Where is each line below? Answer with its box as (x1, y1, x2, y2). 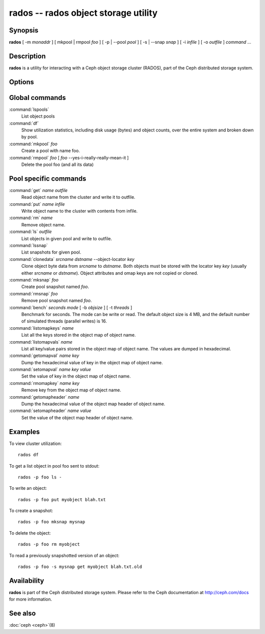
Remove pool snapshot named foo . (21, 298, 92, 304)
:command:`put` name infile (9, 201, 65, 207)
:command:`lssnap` (9, 243, 48, 249)
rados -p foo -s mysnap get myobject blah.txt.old (18, 564, 142, 570)
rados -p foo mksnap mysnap (18, 519, 85, 525)
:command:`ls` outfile (9, 229, 52, 235)
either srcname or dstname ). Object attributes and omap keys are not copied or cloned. (21, 270, 198, 276)
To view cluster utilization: (9, 441, 62, 446)
